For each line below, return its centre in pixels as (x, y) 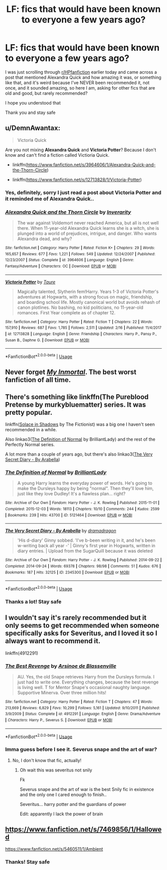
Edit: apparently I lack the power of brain (61, 814)
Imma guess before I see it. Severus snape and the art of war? (81, 750)
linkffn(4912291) (22, 653)
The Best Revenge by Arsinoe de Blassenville (61, 666)
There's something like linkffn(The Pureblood (77, 397)
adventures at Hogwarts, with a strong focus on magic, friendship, (85, 296)
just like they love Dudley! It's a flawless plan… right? (71, 494)
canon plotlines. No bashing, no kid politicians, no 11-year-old (80, 307)
